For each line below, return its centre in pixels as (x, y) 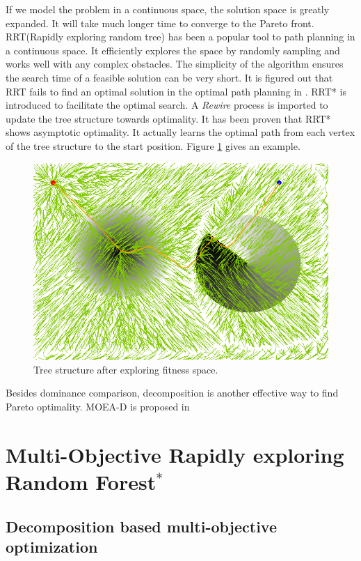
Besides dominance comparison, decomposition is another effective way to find (172, 393)
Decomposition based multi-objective (142, 526)
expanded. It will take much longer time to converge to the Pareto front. (160, 23)
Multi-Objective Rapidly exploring (175, 454)
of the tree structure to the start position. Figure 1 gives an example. (153, 145)
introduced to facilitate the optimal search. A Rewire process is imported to (167, 105)
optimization (52, 546)
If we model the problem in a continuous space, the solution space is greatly (168, 9)
